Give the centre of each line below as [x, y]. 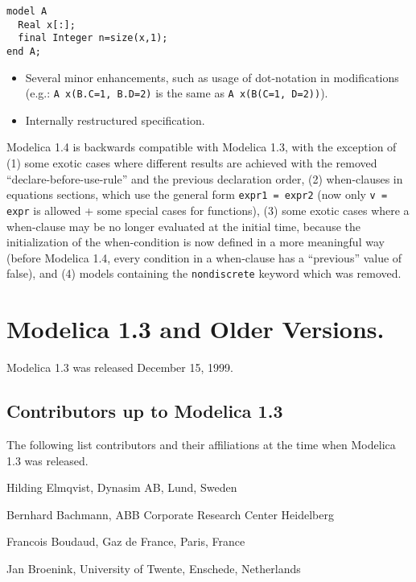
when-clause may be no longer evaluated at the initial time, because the [183, 226]
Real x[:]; [47, 25]
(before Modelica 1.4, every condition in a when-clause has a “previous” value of [204, 257]
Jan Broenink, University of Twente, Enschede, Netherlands [154, 568]
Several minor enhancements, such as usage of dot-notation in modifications [212, 77]
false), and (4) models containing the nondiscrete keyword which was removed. [204, 273]
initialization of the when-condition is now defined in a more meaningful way [196, 242]
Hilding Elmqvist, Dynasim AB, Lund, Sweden [122, 487]
